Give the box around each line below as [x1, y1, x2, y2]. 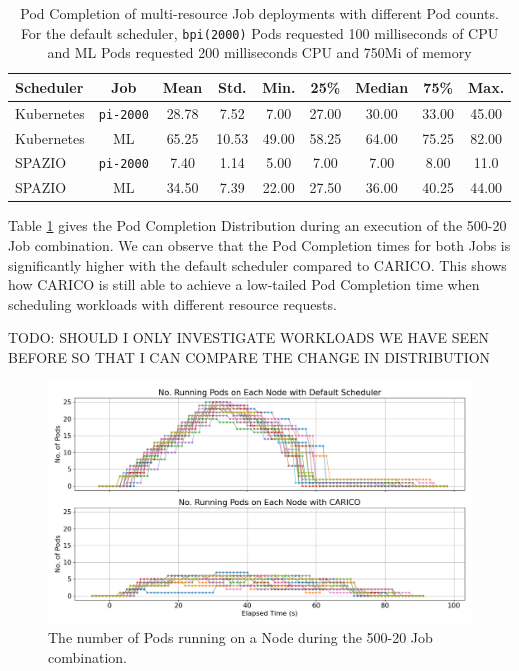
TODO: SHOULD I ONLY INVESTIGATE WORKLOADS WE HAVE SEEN [8, 327, 490, 348]
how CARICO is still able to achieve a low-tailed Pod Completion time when [8, 274, 480, 295]
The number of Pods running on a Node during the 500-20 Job [48, 627, 433, 648]
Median [355, 76, 409, 97]
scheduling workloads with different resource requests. [8, 293, 337, 314]
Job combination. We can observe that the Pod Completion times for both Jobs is [8, 235, 511, 256]
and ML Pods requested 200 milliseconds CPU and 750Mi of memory [47, 42, 472, 63]
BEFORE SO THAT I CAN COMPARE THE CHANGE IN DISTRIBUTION [8, 347, 491, 367]
